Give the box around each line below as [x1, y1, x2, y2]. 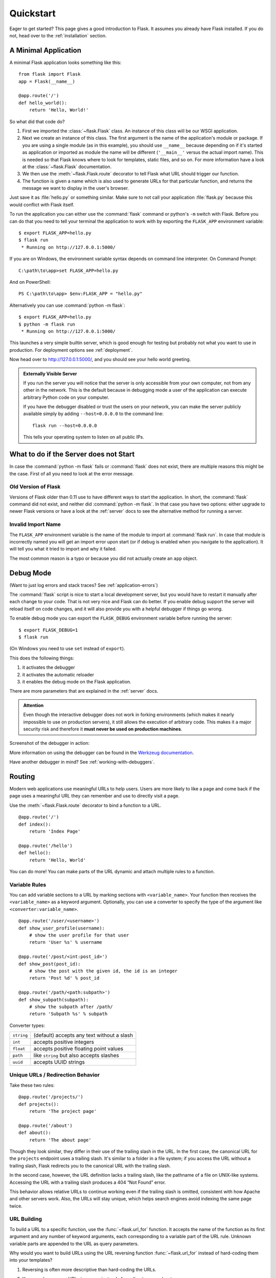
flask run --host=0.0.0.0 [32, 422, 97, 428]
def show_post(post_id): [18, 961, 81, 967]
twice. [9, 1203, 22, 1209]
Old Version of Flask [9, 483, 61, 490]
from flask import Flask [18, 72, 81, 77]
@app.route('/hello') [18, 842, 73, 849]
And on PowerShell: [9, 279, 51, 285]
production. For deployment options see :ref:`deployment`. [9, 347, 133, 353]
